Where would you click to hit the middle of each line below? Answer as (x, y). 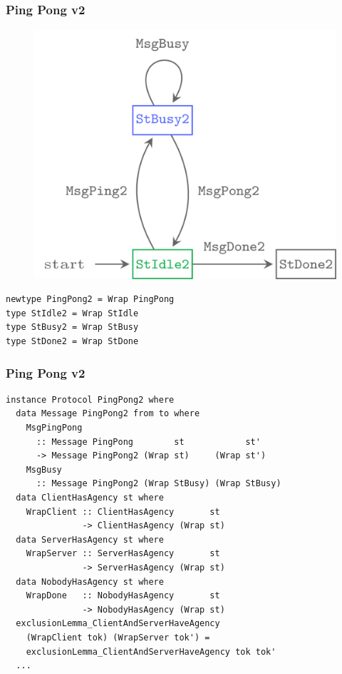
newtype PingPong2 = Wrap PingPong (90, 300)
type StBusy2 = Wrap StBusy (72, 327)
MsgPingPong (54, 428)
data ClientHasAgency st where (90, 498)
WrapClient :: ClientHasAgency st (123, 512)
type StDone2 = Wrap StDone (72, 342)
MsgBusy (44, 469)
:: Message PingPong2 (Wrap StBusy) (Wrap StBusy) (159, 484)
